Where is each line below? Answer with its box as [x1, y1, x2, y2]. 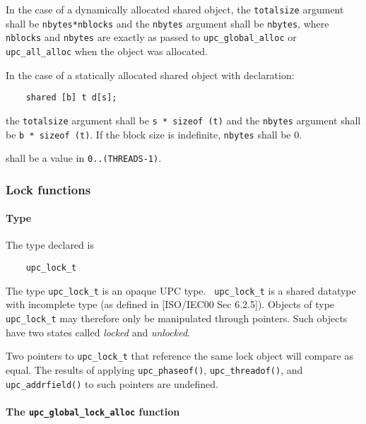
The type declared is [6, 237, 94, 252]
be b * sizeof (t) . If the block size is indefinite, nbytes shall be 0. [6, 126, 302, 141]
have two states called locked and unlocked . [6, 324, 190, 339]
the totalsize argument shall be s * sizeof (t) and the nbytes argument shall [6, 112, 361, 127]
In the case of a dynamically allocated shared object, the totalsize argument [6, 2, 344, 16]
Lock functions [6, 180, 91, 198]
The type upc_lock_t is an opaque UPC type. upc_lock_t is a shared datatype [6, 283, 356, 298]
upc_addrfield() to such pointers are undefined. [6, 376, 218, 391]
